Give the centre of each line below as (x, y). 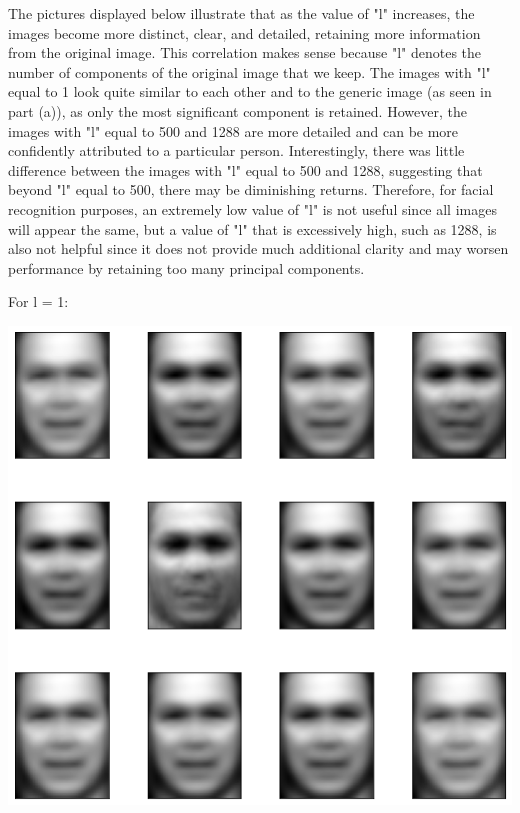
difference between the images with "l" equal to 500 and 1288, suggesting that (245, 169)
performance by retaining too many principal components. (186, 267)
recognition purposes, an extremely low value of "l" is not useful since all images (252, 208)
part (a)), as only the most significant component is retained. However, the (237, 110)
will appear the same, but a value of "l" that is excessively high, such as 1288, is (252, 228)
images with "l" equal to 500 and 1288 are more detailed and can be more (233, 130)
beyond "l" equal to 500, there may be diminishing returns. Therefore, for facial (251, 189)
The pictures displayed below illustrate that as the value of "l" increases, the (241, 13)
